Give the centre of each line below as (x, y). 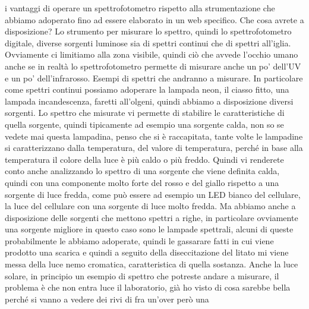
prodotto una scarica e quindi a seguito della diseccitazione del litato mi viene (147, 252)
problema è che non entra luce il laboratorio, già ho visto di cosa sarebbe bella (148, 287)
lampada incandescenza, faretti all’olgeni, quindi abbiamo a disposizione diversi (149, 101)
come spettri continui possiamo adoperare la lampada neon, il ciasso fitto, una (147, 89)
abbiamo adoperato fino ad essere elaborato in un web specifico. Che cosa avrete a (154, 19)
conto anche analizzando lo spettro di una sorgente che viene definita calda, (142, 171)
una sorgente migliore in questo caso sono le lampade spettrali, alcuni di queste (149, 229)
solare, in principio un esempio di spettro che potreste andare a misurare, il (142, 275)
